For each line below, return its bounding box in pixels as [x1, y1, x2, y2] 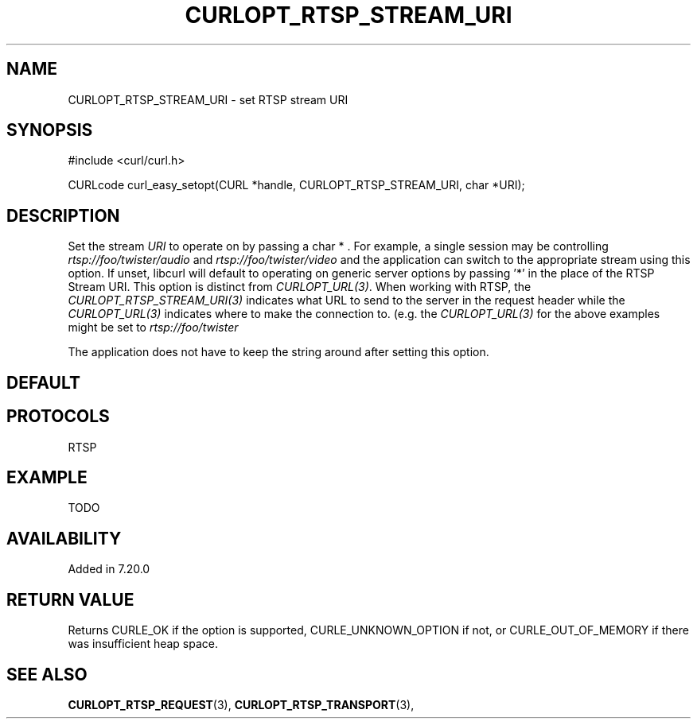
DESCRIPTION [6, 205, 120, 226]
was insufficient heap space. [68, 637, 219, 651]
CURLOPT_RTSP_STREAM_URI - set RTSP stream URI [68, 92, 348, 107]
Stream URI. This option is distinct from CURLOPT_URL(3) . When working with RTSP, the [68, 280, 532, 294]
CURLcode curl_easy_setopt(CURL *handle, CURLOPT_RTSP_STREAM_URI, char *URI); [68, 178, 525, 192]
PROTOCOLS [6, 406, 110, 427]
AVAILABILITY [6, 528, 122, 549]
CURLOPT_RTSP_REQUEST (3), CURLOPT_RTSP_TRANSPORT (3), [68, 697, 415, 711]
